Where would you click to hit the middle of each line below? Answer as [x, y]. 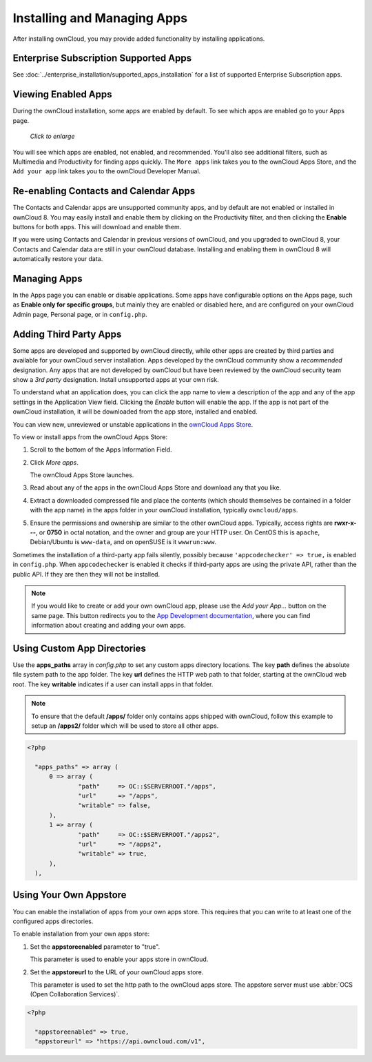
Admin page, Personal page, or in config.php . [80, 314]
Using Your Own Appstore [70, 895]
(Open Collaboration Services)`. [75, 994]
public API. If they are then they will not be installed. [86, 574]
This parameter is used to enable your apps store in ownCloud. [119, 959]
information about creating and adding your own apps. [108, 626]
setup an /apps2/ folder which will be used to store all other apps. [125, 726]
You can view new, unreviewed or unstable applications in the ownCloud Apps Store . [133, 424]
